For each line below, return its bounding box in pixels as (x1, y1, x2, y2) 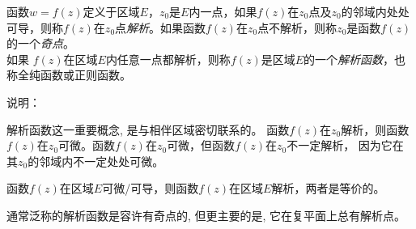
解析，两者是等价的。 (271, 180, 385, 197)
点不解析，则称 (257, 19, 337, 36)
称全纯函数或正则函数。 (6, 66, 131, 83)
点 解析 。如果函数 (115, 19, 206, 36)
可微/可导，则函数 (102, 180, 199, 197)
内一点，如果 (189, 3, 257, 19)
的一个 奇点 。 (6, 35, 74, 52)
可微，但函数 (167, 137, 236, 154)
